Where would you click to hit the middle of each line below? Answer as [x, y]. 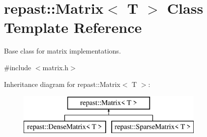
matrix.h [56, 67]
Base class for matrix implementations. [62, 51]
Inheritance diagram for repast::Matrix [62, 84]
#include [18, 67]
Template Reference [73, 27]
